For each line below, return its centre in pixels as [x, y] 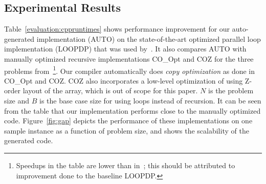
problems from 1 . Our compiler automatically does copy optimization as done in [130, 70]
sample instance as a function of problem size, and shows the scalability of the [127, 130]
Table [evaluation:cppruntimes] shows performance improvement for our [117, 29]
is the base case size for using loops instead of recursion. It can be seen [150, 101]
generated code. [29, 140]
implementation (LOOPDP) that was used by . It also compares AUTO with [125, 49]
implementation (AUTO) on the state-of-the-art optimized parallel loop [149, 38]
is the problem [231, 90]
